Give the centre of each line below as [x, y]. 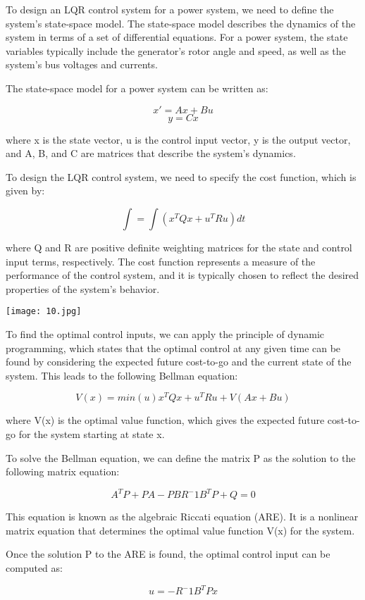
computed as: [34, 568]
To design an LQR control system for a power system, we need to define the [170, 9]
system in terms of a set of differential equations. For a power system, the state [177, 37]
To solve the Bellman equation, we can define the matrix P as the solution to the [181, 457]
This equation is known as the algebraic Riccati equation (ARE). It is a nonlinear [182, 517]
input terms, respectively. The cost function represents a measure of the [161, 261]
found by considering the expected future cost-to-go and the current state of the [179, 362]
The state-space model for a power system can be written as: [137, 88]
